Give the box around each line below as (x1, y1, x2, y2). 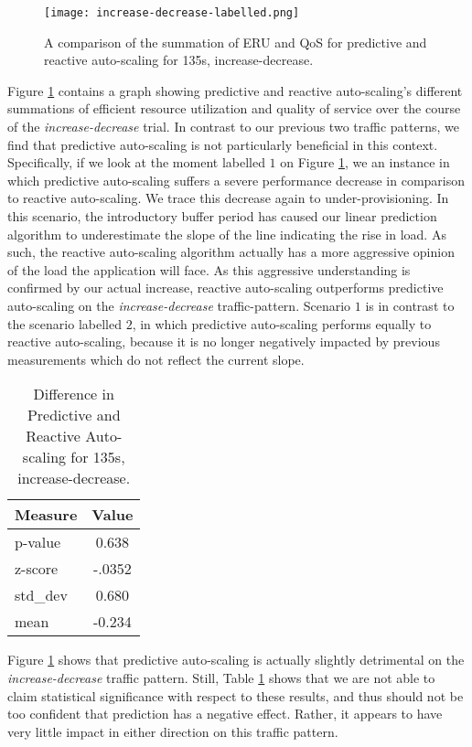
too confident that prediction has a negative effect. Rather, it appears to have (7, 704, 443, 723)
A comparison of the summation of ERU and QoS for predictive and (44, 32, 427, 51)
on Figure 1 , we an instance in (280, 153, 450, 172)
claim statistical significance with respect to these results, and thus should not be (7, 686, 464, 705)
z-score (15, 558, 59, 580)
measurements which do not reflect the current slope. (7, 349, 305, 368)
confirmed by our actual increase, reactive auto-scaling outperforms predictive (7, 278, 444, 297)
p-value (15, 531, 61, 553)
